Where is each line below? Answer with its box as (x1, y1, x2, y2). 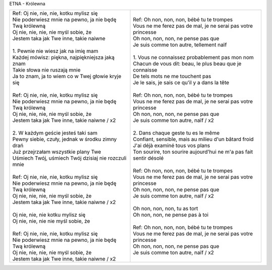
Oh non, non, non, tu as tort (132, 205, 198, 212)
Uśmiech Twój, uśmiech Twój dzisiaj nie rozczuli (12, 155, 127, 162)
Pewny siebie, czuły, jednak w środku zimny (12, 136, 117, 143)
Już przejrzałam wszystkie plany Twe (12, 149, 101, 156)
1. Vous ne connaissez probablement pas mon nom (132, 54, 254, 61)
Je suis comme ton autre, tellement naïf (132, 41, 227, 48)
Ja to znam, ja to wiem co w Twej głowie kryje (12, 73, 121, 80)
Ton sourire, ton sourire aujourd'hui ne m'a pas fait (132, 149, 253, 156)
